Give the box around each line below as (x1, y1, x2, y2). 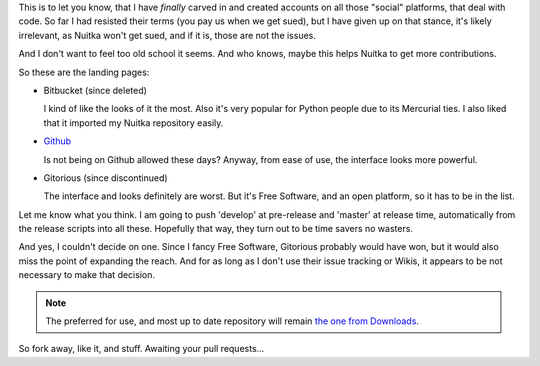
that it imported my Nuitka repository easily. (43, 116, 224, 129)
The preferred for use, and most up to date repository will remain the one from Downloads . (45, 315, 420, 327)
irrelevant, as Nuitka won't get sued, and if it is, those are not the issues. (18, 29, 317, 41)
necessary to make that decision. (18, 269, 155, 281)
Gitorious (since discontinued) (43, 171, 169, 184)
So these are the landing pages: (18, 66, 150, 78)
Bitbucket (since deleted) (43, 84, 147, 96)
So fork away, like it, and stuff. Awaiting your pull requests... (18, 343, 265, 355)
